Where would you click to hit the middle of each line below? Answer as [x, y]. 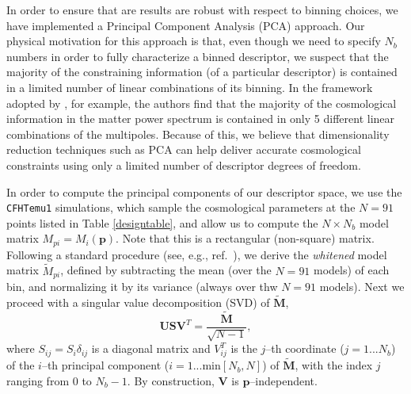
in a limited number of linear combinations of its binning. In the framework [190, 87]
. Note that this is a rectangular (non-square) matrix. [245, 238]
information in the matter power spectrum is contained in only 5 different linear [201, 119]
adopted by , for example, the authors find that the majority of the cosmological [202, 103]
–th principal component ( [105, 365]
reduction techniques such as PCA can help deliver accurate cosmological [184, 149]
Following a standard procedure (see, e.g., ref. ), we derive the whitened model [197, 254]
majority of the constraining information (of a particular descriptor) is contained [202, 72]
